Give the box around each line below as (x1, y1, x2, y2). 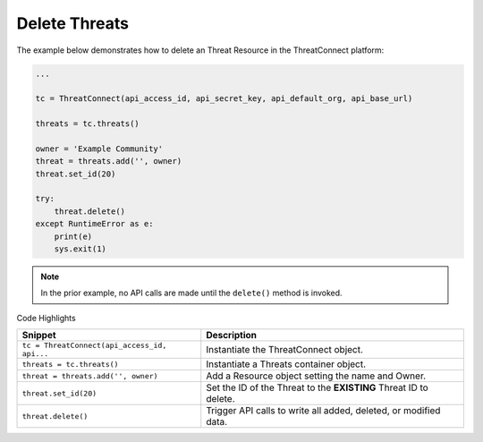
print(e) (54, 231, 93, 242)
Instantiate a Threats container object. (206, 358, 367, 370)
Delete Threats (16, 13, 130, 33)
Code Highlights (16, 312, 76, 323)
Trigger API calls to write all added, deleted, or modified (206, 404, 441, 417)
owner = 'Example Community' (35, 143, 164, 154)
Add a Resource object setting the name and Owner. (206, 370, 427, 382)
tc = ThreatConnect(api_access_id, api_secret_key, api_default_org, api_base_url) (35, 94, 413, 104)
